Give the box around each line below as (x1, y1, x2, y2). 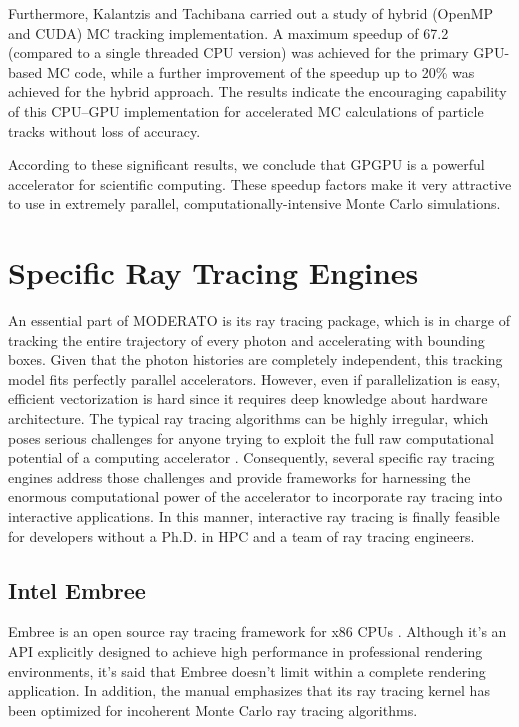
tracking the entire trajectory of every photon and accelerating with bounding (8, 329, 485, 350)
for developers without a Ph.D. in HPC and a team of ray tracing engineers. (8, 525, 475, 546)
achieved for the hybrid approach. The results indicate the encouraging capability (8, 81, 507, 102)
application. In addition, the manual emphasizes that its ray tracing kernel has (8, 680, 490, 701)
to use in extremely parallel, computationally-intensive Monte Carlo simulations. (8, 193, 501, 214)
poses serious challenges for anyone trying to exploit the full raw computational (8, 427, 494, 448)
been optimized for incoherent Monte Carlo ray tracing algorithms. (8, 699, 418, 720)
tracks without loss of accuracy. (8, 120, 201, 141)
